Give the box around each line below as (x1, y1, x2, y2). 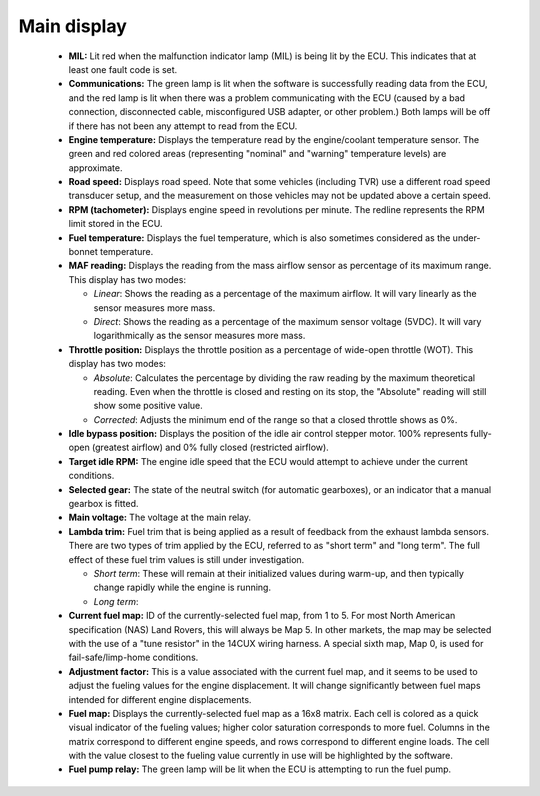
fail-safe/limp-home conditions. (68, 651, 199, 664)
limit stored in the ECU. (68, 218, 164, 230)
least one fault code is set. (68, 63, 178, 75)
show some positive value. (93, 400, 204, 412)
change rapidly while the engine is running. (93, 581, 272, 594)
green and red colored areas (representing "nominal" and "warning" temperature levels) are (68, 148, 447, 160)
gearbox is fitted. (68, 498, 139, 510)
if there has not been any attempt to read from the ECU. (68, 120, 298, 132)
